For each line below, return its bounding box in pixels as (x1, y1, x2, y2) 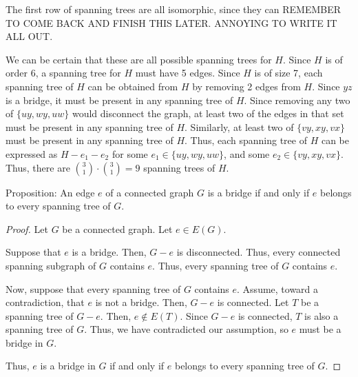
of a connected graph (105, 185, 194, 199)
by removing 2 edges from (192, 79, 301, 93)
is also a (304, 308, 339, 323)
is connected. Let (217, 295, 289, 309)
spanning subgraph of (6, 258, 96, 272)
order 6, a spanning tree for (6, 65, 121, 80)
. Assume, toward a (237, 281, 319, 296)
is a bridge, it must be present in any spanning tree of (6, 92, 233, 107)
